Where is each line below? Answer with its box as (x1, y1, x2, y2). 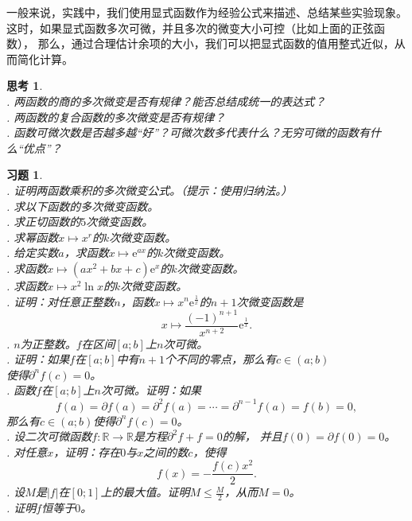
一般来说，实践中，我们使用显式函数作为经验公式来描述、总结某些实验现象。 (6, 4, 407, 20)
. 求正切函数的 (6, 213, 81, 230)
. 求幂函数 (6, 228, 59, 245)
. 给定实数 (6, 244, 59, 261)
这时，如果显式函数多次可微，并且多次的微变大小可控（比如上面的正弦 (6, 19, 374, 36)
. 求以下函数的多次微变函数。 (6, 197, 159, 214)
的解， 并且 (222, 428, 282, 445)
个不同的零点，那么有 (165, 351, 277, 367)
